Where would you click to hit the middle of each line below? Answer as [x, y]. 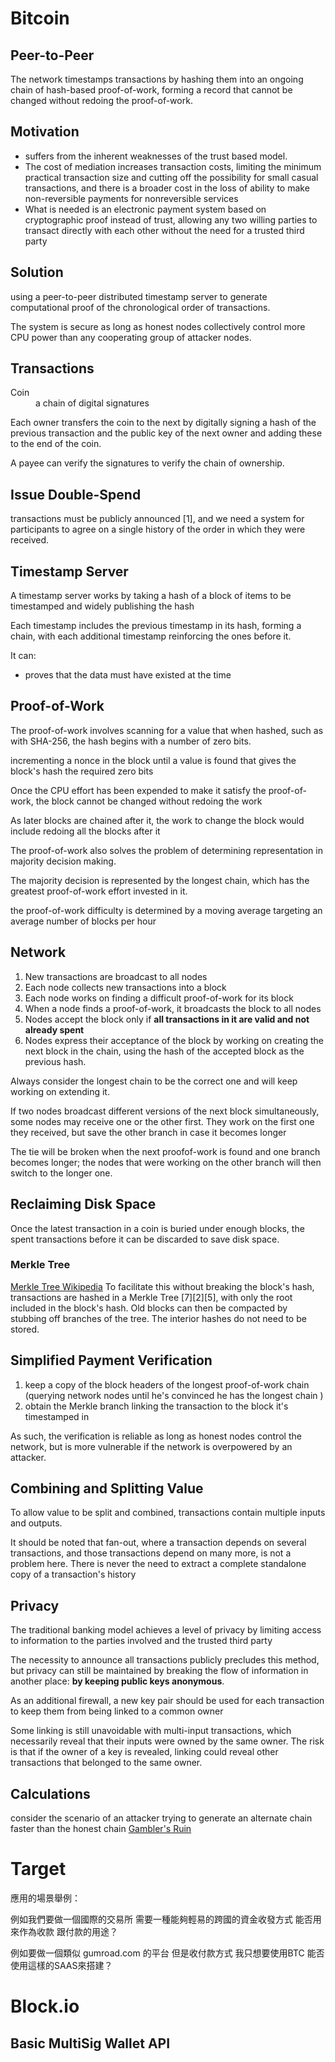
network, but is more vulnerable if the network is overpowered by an [151, 1446]
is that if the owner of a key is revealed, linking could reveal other [144, 1752]
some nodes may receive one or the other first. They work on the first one [162, 1121]
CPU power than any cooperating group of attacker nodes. [131, 337]
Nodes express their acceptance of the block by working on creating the [174, 1040]
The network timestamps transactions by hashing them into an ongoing [157, 79]
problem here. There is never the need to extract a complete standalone [158, 1564]
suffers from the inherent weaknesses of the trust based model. [156, 156]
